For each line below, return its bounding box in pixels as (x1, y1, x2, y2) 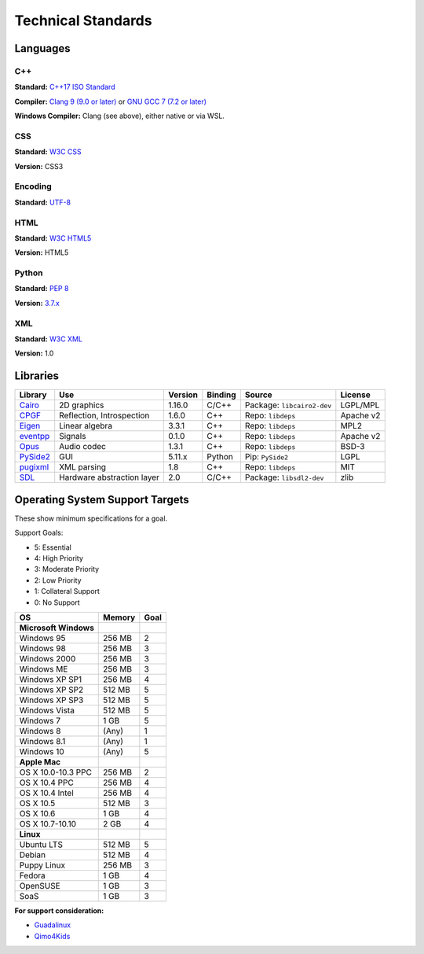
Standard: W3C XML (14, 334, 82, 344)
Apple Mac (19, 756, 61, 767)
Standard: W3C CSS (14, 147, 82, 157)
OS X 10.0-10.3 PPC (19, 767, 92, 778)
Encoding (14, 181, 53, 192)
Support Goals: (14, 528, 64, 538)
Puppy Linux (19, 860, 66, 871)
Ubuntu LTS (19, 838, 63, 849)
